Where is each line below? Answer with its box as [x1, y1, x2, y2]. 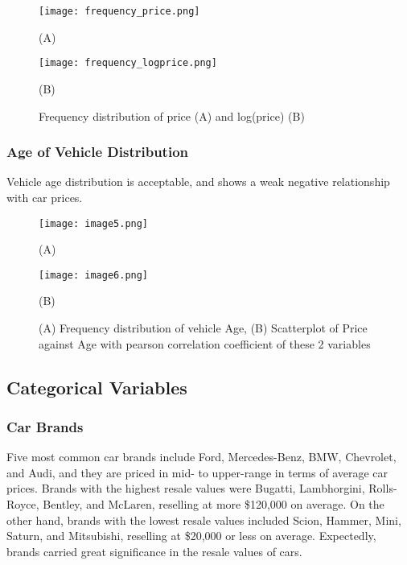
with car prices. [6, 188, 83, 205]
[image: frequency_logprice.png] [39, 57, 217, 69]
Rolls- [368, 480, 397, 497]
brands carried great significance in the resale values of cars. [6, 542, 302, 559]
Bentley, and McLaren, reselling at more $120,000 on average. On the [43, 495, 384, 512]
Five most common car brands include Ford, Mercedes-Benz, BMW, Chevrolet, [6, 448, 397, 465]
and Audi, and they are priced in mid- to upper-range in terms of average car [6, 464, 388, 480]
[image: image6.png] [39, 269, 149, 281]
